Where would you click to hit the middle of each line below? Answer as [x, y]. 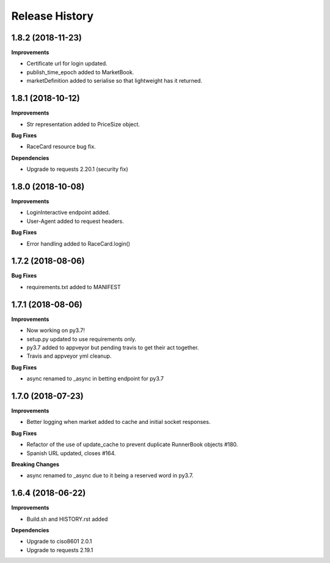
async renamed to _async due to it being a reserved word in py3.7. [110, 475]
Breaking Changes [35, 464]
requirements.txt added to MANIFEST [74, 287]
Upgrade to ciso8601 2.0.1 [59, 542]
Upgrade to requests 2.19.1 [60, 550]
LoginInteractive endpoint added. [68, 213]
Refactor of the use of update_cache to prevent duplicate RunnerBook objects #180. [132, 445]
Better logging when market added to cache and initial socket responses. [119, 422]
